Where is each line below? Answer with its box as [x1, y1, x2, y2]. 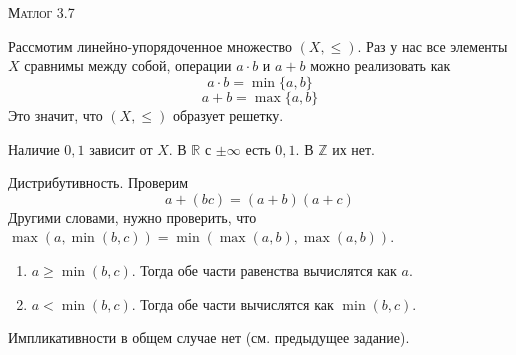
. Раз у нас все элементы [357, 35, 508, 56]
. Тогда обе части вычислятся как [131, 293, 334, 314]
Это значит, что [8, 104, 103, 125]
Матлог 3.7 [8, 2, 75, 23]
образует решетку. [172, 104, 284, 125]
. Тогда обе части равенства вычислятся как [131, 259, 397, 280]
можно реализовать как [310, 55, 451, 76]
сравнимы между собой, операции [24, 55, 232, 76]
